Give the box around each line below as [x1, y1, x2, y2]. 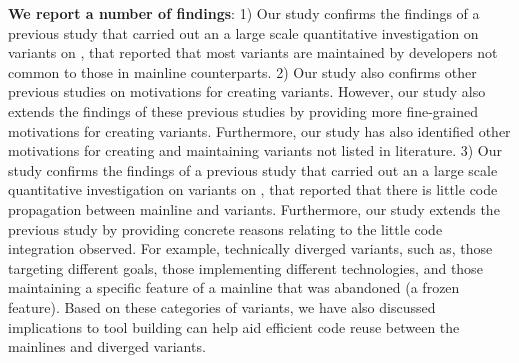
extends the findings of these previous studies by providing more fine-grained [8, 100, 479, 121]
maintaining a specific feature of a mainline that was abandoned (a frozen [8, 277, 460, 298]
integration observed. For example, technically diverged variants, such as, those [8, 238, 493, 259]
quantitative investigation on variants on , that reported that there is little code [8, 179, 498, 200]
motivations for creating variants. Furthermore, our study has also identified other [8, 120, 511, 141]
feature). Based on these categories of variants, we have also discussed [8, 296, 436, 317]
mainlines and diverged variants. [8, 336, 206, 357]
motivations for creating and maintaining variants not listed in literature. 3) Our [8, 140, 503, 161]
